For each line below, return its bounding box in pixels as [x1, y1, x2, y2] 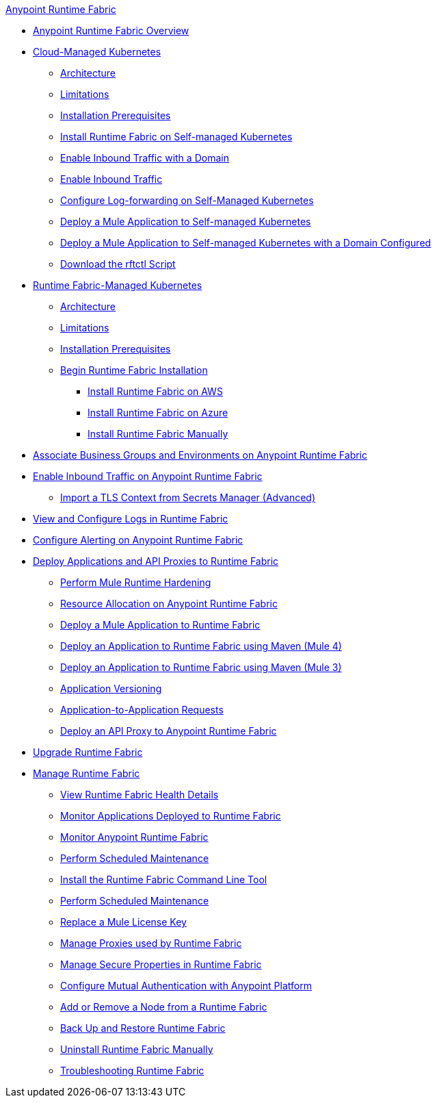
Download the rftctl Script [60, 258, 176, 270]
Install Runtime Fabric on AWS [88, 385, 223, 397]
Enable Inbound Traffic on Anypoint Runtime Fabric [33, 470, 263, 482]
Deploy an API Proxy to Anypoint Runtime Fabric [60, 725, 277, 737]
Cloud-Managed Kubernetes [33, 46, 161, 58]
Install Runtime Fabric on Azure [88, 407, 228, 418]
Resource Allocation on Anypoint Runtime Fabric [60, 598, 278, 609]
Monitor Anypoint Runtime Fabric [60, 831, 209, 843]
